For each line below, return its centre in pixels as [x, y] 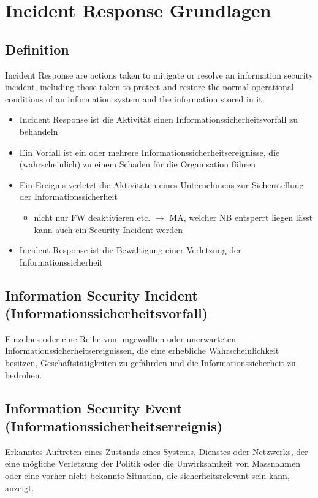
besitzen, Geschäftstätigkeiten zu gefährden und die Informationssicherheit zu [150, 363]
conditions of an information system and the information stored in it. [135, 98]
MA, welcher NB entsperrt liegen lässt [241, 217]
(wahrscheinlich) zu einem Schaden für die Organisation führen [138, 164]
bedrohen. [24, 374]
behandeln [39, 131]
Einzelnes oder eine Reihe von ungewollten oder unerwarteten [121, 338]
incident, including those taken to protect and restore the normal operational [150, 87]
